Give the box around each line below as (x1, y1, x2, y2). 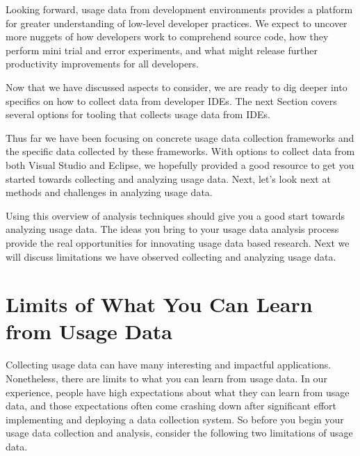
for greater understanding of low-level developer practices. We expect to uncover (6, 15, 347, 30)
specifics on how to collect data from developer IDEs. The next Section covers (6, 93, 337, 108)
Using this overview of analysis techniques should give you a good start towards (6, 208, 345, 222)
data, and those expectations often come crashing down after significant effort (6, 398, 337, 413)
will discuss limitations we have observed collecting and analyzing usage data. (6, 249, 336, 263)
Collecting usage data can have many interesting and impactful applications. (6, 357, 332, 372)
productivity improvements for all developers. (6, 56, 199, 71)
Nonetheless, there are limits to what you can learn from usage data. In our (6, 371, 327, 385)
